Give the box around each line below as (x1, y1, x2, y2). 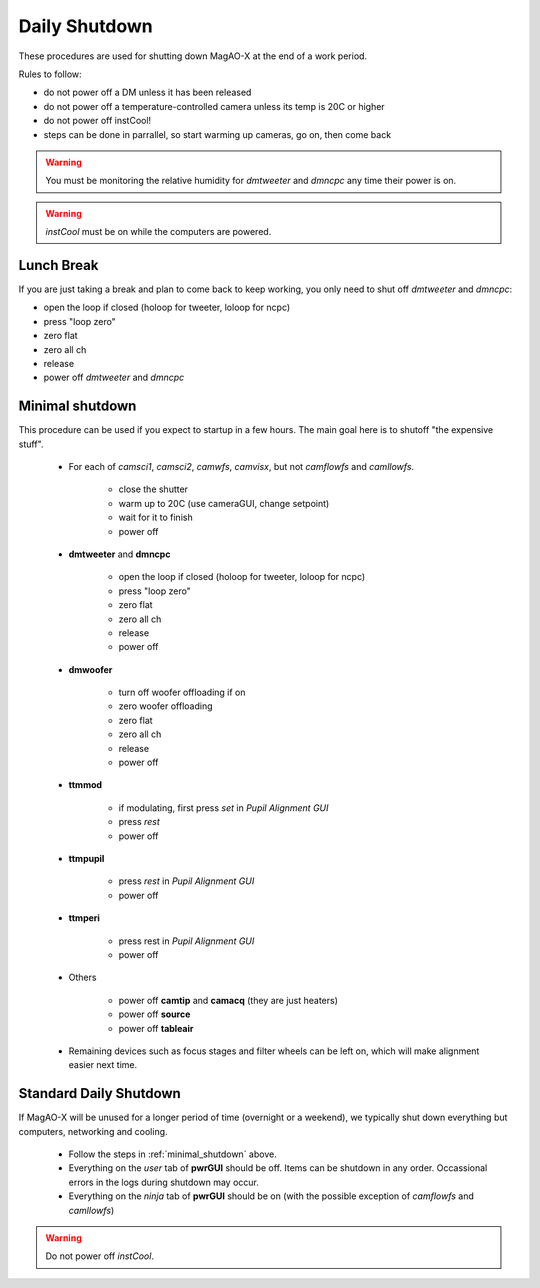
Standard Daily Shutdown (18, 1085, 182, 1102)
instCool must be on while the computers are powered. (45, 226, 272, 238)
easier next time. (68, 1059, 138, 1071)
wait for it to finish (118, 511, 194, 524)
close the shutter (118, 483, 189, 495)
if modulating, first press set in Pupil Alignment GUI (118, 801, 329, 814)
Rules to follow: (18, 68, 82, 80)
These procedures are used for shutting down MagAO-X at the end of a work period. (18, 50, 368, 62)
